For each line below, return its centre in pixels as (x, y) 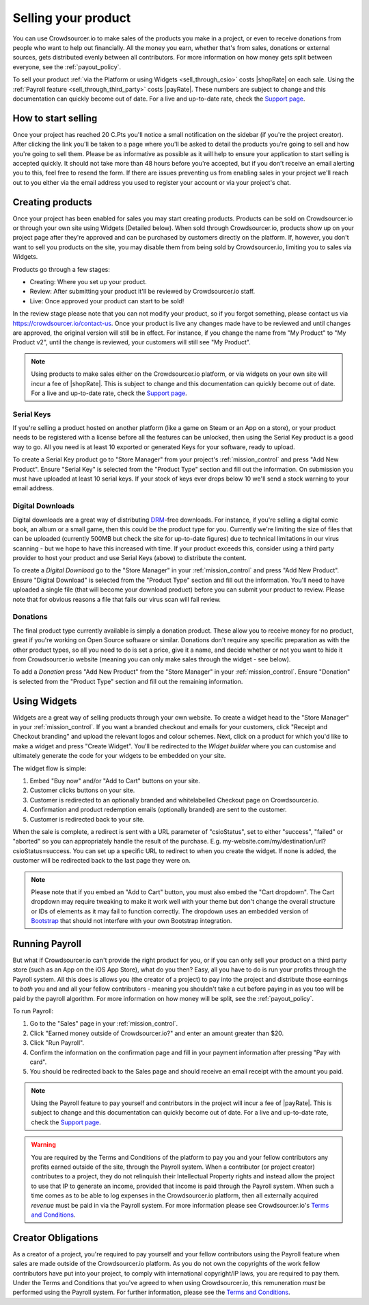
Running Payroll (47, 944)
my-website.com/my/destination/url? (274, 841)
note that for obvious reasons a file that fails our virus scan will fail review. (117, 599)
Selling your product (72, 18)
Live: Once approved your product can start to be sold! (107, 301)
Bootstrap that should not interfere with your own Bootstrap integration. (132, 921)
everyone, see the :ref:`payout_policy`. (67, 67)
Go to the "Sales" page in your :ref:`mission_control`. (104, 1024)
